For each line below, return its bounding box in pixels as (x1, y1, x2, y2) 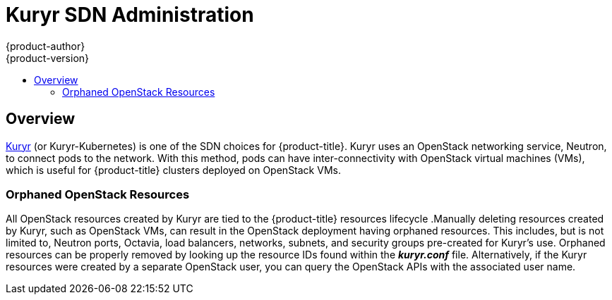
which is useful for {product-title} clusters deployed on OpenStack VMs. (6, 163, 341, 176)
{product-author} (6, 39, 85, 52)
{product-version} (6, 51, 90, 64)
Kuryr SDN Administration (6, 3, 254, 27)
